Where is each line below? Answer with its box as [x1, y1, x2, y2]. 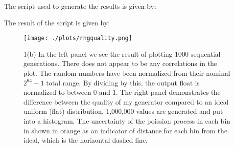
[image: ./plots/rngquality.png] [23, 35, 132, 42]
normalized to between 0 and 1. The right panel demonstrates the [23, 87, 221, 97]
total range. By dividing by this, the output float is [46, 77, 200, 87]
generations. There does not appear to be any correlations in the [23, 58, 217, 68]
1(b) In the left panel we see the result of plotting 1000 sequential [23, 48, 221, 59]
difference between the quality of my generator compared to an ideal [23, 96, 229, 106]
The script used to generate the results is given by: [4, 1, 156, 11]
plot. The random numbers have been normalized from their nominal [23, 68, 230, 78]
